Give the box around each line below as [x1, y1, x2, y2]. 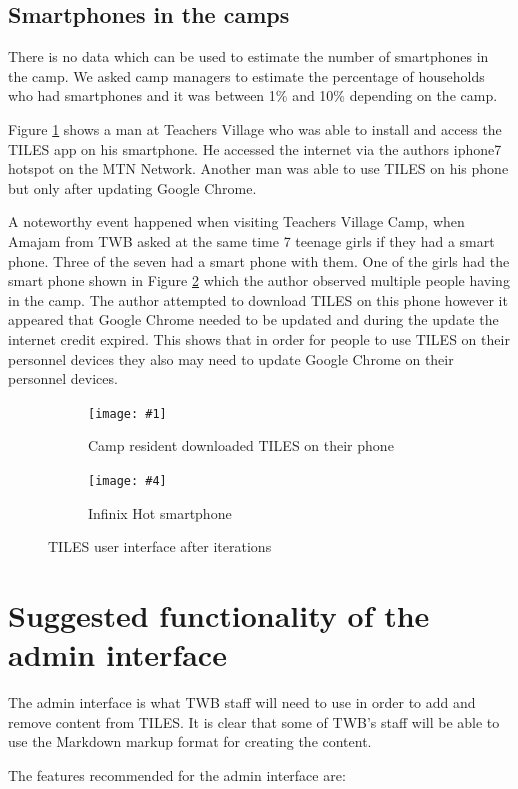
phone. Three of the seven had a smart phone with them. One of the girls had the [8, 250, 510, 271]
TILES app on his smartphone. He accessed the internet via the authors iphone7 [8, 138, 502, 159]
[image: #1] [88, 406, 167, 421]
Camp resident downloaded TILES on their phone [88, 435, 394, 456]
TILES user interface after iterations [48, 536, 272, 557]
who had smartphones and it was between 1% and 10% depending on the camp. [8, 85, 498, 106]
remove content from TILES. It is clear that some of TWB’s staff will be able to [8, 711, 500, 732]
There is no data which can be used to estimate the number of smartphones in [8, 46, 489, 67]
